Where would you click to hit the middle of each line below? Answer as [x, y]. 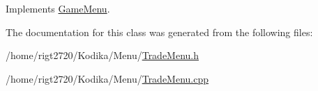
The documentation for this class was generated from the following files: [159, 32]
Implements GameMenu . [58, 8]
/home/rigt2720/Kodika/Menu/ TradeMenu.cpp [107, 78]
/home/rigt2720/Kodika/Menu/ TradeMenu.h [103, 55]
